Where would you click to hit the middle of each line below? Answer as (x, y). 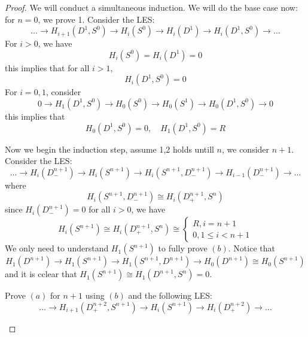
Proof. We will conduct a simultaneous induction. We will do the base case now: (151, 7)
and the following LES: (170, 295)
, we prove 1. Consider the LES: (96, 19)
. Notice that (251, 248)
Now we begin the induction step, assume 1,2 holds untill (109, 149)
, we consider (246, 149)
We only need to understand (57, 248)
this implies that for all (47, 67)
